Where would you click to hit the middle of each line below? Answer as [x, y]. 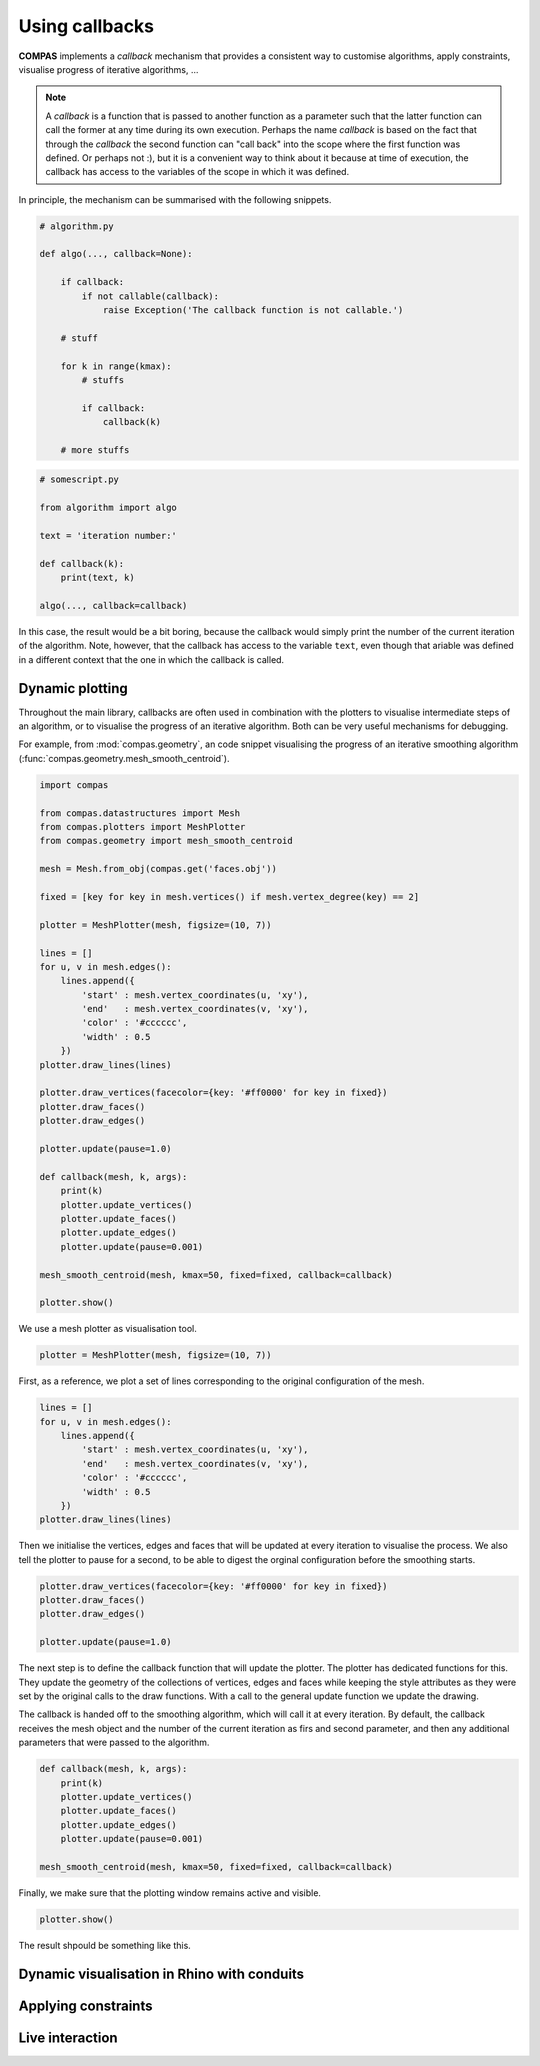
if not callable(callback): [150, 296]
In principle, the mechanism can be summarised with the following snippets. [175, 199]
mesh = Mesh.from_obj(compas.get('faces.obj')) [158, 869]
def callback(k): [82, 563]
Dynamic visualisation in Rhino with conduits [161, 1973]
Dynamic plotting [73, 688]
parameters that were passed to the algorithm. [114, 1742]
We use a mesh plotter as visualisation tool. [107, 1329]
